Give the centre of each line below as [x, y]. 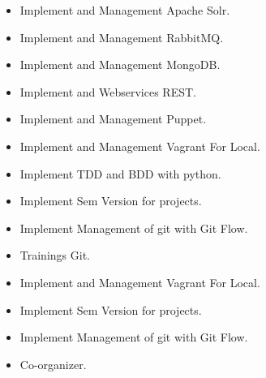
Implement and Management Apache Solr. [125, 10]
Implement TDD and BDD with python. [120, 173]
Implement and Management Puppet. [113, 119]
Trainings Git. [55, 255]
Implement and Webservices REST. [108, 91]
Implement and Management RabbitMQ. [122, 37]
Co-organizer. [53, 364]
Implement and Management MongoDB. [120, 64]
